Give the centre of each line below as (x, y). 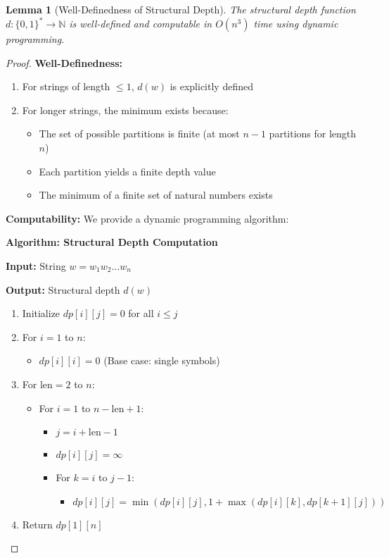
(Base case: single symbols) (162, 360)
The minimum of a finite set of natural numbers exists (156, 195)
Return (37, 524)
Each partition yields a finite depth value (127, 171)
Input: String (36, 266)
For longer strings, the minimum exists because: (125, 110)
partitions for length (313, 134)
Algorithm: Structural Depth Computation (112, 242)
